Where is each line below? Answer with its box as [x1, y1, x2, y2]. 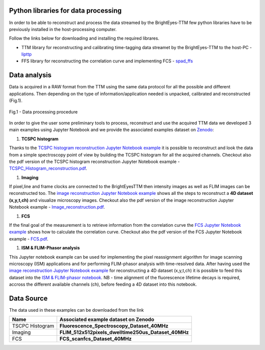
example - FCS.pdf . [9, 236, 49, 242]
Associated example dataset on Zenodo [59, 316, 155, 323]
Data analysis [9, 71, 52, 80]
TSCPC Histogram [12, 323, 54, 329]
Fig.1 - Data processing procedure [9, 108, 78, 115]
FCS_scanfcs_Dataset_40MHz [59, 335, 132, 342]
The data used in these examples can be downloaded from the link [9, 307, 144, 313]
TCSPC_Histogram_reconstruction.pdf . [9, 165, 87, 171]
